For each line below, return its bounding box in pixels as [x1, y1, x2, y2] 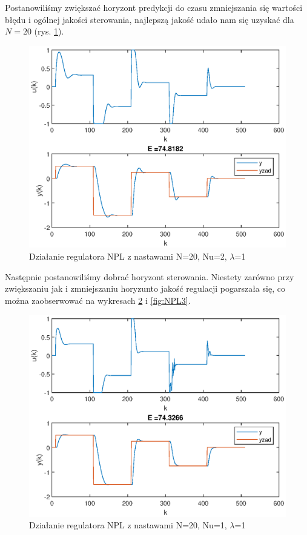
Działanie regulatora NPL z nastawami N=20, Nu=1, [29, 519, 227, 531]
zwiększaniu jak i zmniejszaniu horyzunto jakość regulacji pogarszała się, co [5, 282, 285, 295]
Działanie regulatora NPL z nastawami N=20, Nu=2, [29, 249, 227, 262]
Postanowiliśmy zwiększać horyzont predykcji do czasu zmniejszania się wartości [5, 1, 303, 13]
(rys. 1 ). [34, 25, 64, 38]
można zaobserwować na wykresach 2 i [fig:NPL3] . [5, 294, 191, 306]
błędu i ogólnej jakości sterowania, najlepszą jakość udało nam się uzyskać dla [5, 13, 294, 25]
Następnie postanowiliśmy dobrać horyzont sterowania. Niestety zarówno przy [5, 270, 294, 283]
